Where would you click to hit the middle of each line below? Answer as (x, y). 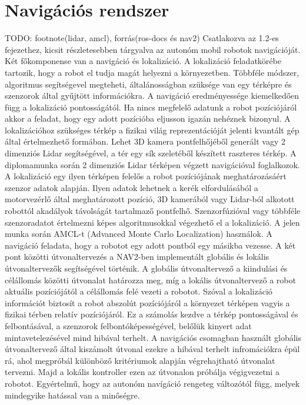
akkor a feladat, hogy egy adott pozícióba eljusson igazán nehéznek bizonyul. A (148, 118)
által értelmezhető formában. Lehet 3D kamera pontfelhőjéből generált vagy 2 (145, 141)
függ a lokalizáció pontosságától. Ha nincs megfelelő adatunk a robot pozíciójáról (151, 107)
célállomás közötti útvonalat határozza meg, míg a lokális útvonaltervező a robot (150, 280)
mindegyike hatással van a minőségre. (72, 395)
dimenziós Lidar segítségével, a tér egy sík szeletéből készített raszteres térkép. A (151, 153)
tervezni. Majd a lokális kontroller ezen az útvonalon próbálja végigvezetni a (142, 372)
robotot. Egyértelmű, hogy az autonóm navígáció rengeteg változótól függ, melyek (152, 383)
